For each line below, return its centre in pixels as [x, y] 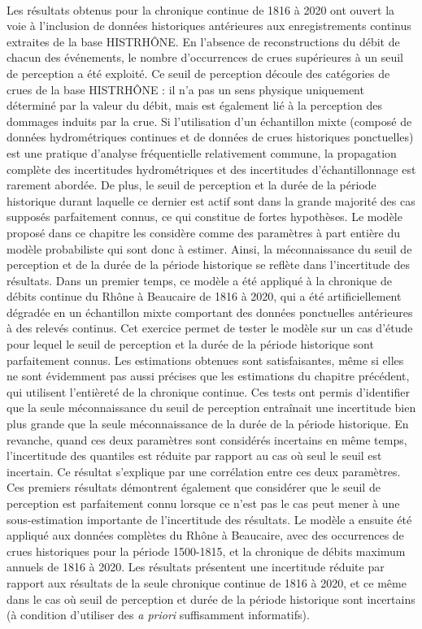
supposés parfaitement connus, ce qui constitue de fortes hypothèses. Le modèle [204, 217]
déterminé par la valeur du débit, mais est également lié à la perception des [194, 105]
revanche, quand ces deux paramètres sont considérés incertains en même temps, [207, 439]
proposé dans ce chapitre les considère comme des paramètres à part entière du [204, 232]
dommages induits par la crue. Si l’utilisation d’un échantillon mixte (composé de [209, 121]
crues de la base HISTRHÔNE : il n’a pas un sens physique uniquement [185, 89]
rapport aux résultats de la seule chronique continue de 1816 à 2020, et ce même [207, 582]
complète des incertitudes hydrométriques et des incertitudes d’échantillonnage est [211, 169]
